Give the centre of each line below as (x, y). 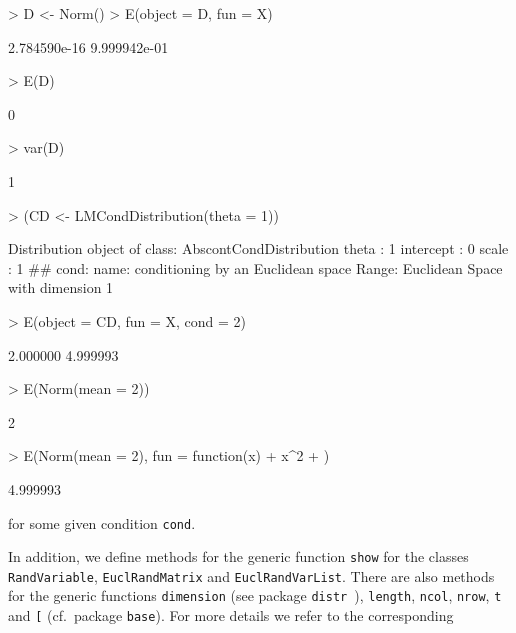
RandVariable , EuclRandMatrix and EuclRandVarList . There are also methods (251, 575)
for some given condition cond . (102, 522)
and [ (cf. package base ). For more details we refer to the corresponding (231, 615)
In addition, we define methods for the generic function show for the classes (238, 556)
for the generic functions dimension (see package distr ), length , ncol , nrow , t (255, 595)
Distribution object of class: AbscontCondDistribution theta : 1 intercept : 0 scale (258, 248)
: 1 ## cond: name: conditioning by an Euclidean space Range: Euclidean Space (255, 267)
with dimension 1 (61, 287)
